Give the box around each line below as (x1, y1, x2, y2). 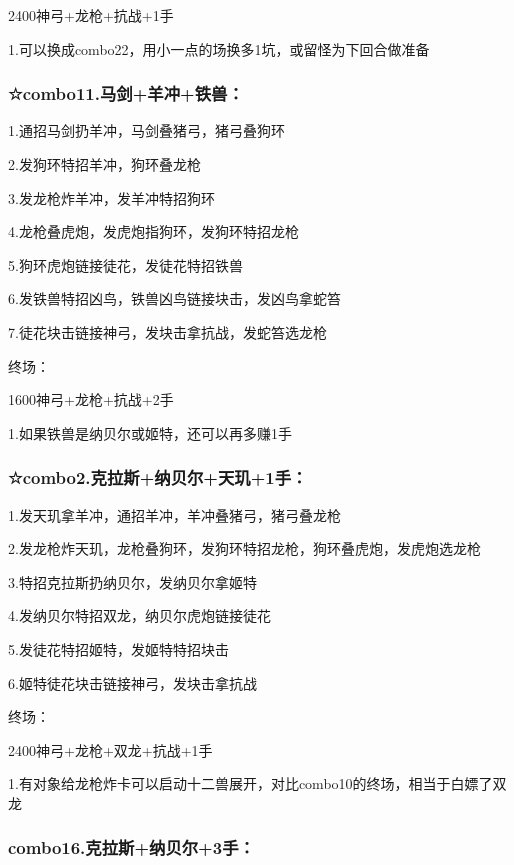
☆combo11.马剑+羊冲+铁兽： (8, 81, 244, 106)
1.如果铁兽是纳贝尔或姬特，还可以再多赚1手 (8, 422, 292, 443)
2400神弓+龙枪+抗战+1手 (8, 5, 174, 25)
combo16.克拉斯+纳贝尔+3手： (8, 835, 255, 860)
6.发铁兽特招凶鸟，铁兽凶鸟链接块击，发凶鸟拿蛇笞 (8, 288, 341, 309)
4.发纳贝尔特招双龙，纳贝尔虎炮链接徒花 (8, 605, 271, 626)
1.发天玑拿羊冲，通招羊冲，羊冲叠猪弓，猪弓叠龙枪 (8, 504, 341, 525)
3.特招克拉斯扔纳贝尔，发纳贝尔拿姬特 (8, 571, 257, 592)
